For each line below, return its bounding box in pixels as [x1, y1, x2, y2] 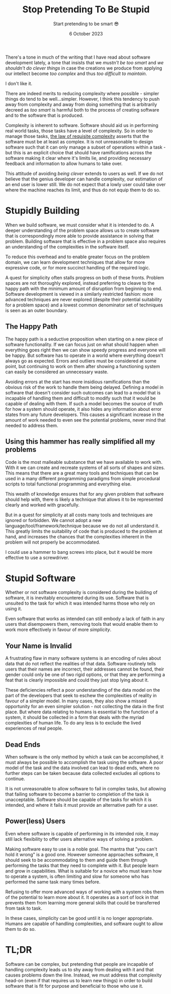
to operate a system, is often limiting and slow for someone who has [5, 873, 149, 879]
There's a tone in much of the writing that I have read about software [5, 54, 151, 60]
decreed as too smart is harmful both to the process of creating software [5, 106, 160, 113]
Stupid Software [5, 572, 76, 584]
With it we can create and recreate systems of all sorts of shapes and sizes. [5, 464, 165, 471]
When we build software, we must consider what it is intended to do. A [5, 222, 155, 228]
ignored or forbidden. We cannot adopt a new [5, 517, 102, 523]
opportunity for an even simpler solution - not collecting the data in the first [5, 703, 164, 710]
